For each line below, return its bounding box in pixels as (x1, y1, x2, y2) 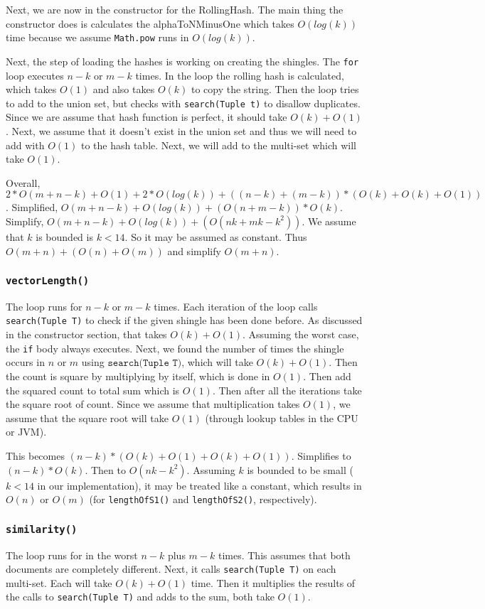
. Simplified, (6, 200, 58, 215)
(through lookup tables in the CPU (205, 410, 358, 425)
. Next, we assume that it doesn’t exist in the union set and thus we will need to (6, 123, 357, 138)
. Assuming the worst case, (242, 327, 359, 342)
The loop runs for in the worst (6, 547, 138, 562)
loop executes (6, 68, 64, 82)
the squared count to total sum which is (6, 382, 180, 397)
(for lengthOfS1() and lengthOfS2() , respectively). (89, 492, 317, 507)
